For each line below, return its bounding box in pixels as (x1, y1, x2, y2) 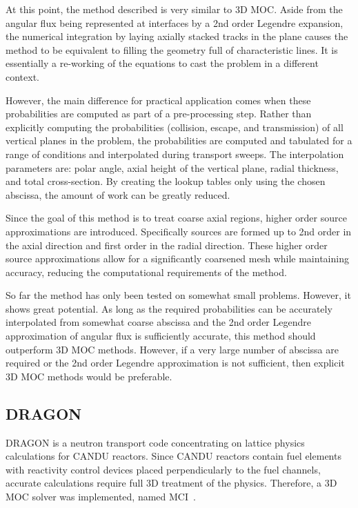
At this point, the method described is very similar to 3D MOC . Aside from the (6, 2, 343, 16)
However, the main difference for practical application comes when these (6, 92, 311, 107)
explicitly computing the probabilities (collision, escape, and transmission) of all (6, 119, 344, 134)
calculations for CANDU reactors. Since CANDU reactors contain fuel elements (6, 449, 341, 463)
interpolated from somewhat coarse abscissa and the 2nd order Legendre (6, 315, 311, 329)
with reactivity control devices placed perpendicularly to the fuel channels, (6, 462, 321, 476)
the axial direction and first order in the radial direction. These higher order (6, 237, 328, 252)
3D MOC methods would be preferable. (6, 369, 172, 383)
